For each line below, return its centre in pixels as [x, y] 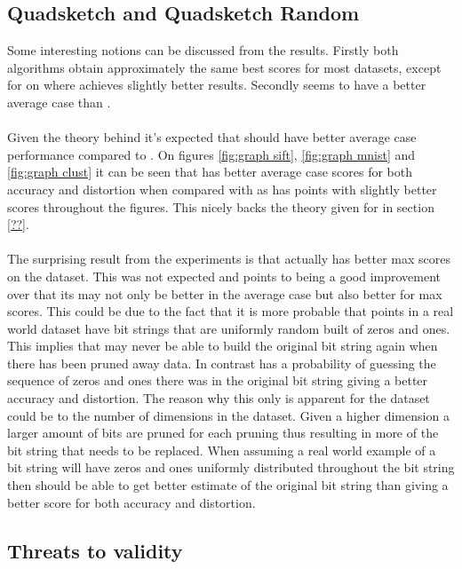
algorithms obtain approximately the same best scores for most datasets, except [224, 67]
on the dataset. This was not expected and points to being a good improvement [224, 276]
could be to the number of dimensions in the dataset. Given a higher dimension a [228, 415]
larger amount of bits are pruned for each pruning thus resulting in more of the [223, 433]
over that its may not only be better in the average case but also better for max [225, 293]
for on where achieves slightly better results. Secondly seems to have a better [217, 85]
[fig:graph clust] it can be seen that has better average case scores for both [210, 172]
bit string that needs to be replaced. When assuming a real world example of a [222, 450]
